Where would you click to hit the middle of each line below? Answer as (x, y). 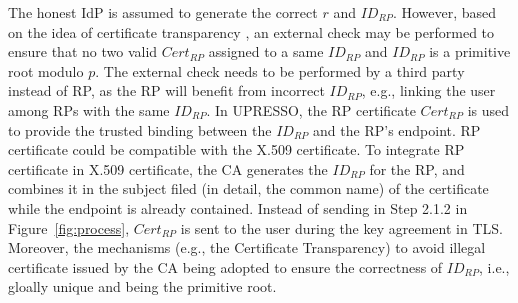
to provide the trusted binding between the (140, 129)
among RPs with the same (89, 109)
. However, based (444, 12)
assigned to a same (266, 51)
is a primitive (470, 51)
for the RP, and (417, 168)
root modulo (46, 70)
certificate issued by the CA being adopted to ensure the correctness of (225, 266)
